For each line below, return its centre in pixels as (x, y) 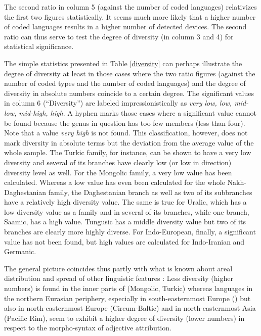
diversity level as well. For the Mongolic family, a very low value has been (118, 172)
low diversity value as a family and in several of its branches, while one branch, (127, 211)
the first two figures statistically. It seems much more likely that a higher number (130, 16)
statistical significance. (39, 46)
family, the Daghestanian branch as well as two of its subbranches (150, 192)
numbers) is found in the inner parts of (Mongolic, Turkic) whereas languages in (128, 288)
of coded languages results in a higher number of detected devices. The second (125, 27)
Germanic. (20, 251)
